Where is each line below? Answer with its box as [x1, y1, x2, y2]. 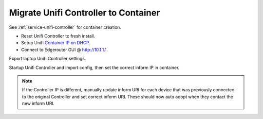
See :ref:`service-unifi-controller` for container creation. [9, 24, 121, 30]
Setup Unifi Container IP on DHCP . [21, 40, 91, 46]
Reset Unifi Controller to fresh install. [21, 33, 95, 39]
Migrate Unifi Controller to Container [9, 7, 160, 18]
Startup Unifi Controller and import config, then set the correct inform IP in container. [9, 65, 180, 70]
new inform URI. [22, 101, 55, 106]
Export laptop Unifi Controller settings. [9, 56, 86, 62]
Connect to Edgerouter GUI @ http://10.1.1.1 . [21, 47, 108, 52]
